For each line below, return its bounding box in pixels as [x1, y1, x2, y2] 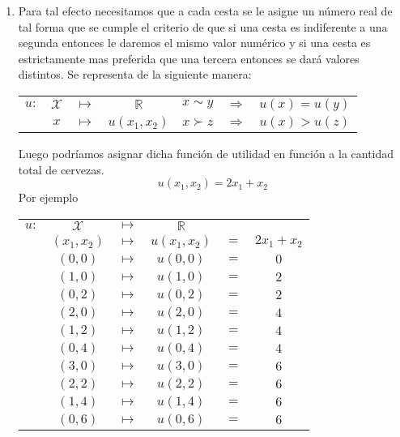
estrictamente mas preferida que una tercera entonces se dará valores [18, 49, 360, 66]
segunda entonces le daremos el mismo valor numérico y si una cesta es [18, 34, 371, 51]
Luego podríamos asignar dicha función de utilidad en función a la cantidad [18, 144, 394, 161]
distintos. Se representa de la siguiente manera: [18, 66, 252, 83]
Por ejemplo [18, 189, 79, 206]
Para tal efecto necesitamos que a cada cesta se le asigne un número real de [18, 2, 393, 19]
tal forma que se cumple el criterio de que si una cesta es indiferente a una [18, 18, 388, 35]
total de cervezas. [18, 161, 104, 178]
